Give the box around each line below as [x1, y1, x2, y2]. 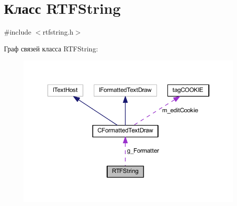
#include [4, 27, 32, 37]
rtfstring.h [42, 27, 74, 37]
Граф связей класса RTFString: [4, 43, 98, 53]
